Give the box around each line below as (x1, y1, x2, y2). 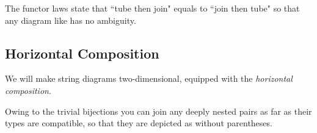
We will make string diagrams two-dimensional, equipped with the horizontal (5, 72, 293, 85)
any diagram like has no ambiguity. (5, 13, 136, 26)
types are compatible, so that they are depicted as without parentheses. (5, 117, 272, 129)
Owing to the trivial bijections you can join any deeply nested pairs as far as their (5, 104, 312, 117)
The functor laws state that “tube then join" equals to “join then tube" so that (5, 2, 300, 14)
